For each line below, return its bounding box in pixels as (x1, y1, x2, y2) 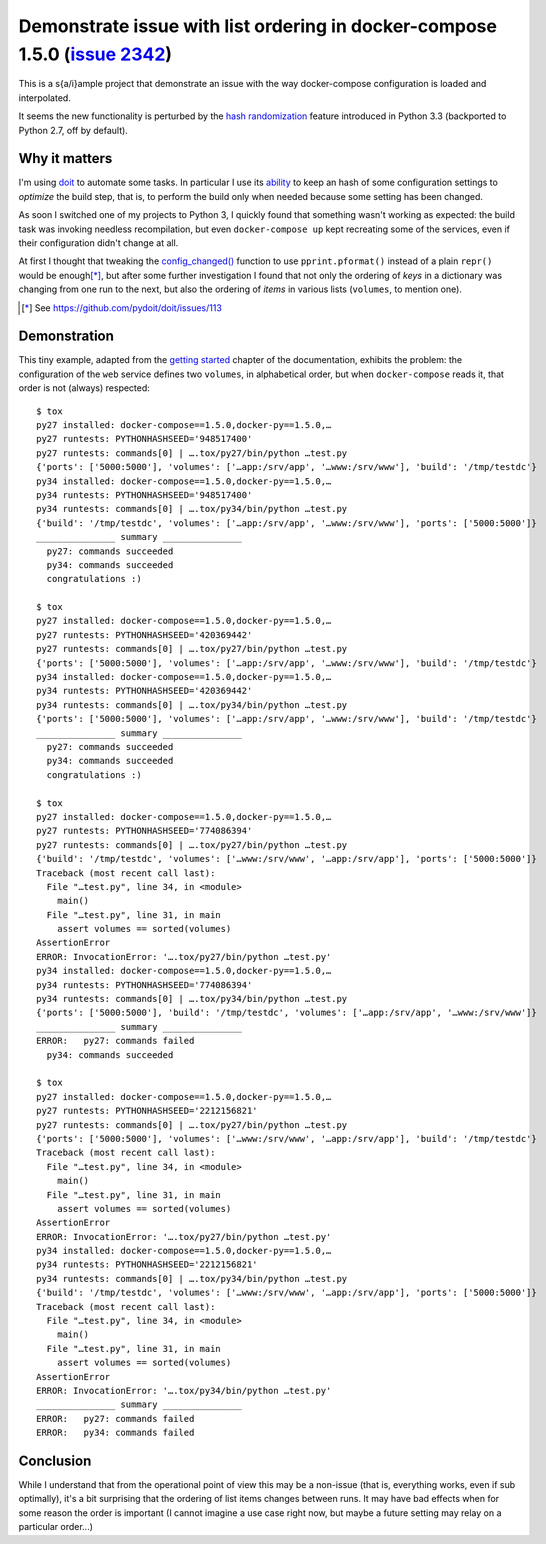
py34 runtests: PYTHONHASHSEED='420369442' (36, 685, 253, 697)
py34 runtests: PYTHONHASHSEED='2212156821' (36, 1259, 259, 1270)
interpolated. (18, 91, 72, 104)
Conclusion (18, 1452, 92, 1469)
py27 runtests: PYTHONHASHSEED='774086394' (36, 825, 253, 837)
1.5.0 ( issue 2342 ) (18, 43, 173, 65)
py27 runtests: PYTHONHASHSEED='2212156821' (36, 1105, 259, 1117)
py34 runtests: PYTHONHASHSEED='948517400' (36, 489, 253, 500)
